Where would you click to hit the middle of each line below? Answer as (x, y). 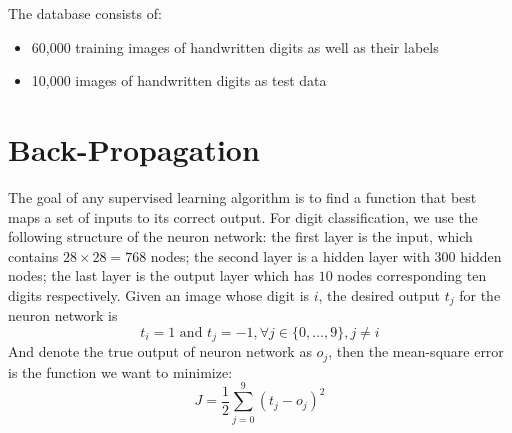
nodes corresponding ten (412, 275)
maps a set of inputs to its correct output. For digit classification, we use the (243, 216)
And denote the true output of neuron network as (160, 351)
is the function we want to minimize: (120, 371)
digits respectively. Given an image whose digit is (159, 294)
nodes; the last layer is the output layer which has (161, 275)
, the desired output (379, 294)
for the (480, 294)
